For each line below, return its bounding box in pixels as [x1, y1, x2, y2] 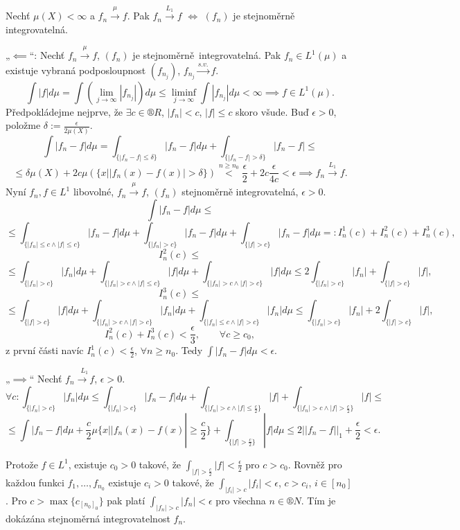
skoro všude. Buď [236, 104, 309, 118]
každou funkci [6, 475, 64, 489]
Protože [6, 457, 38, 471]
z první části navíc [6, 343, 84, 357]
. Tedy [175, 343, 203, 357]
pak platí [107, 493, 145, 507]
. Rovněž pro [287, 457, 342, 471]
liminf [171, 87, 197, 98]
